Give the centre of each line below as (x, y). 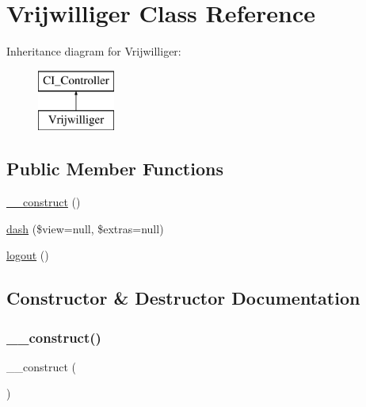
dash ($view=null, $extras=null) (85, 228)
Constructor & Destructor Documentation (183, 298)
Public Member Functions (115, 169)
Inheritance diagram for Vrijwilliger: (94, 51)
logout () (28, 255)
